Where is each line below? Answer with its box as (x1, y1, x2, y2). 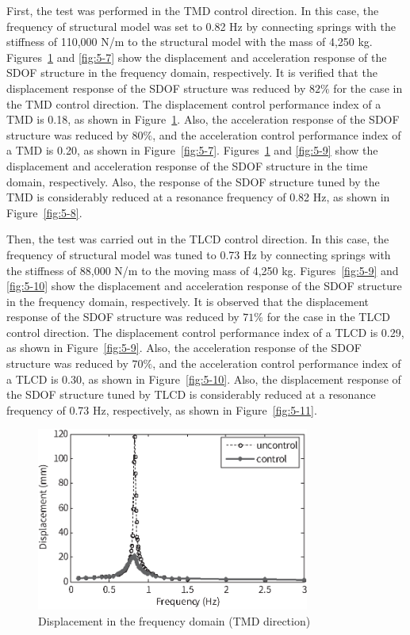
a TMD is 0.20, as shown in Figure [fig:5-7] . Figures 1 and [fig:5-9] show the (6, 142, 378, 159)
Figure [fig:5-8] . (6, 204, 82, 220)
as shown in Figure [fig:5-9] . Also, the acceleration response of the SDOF (6, 339, 362, 356)
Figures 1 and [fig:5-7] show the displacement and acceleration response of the (6, 48, 387, 65)
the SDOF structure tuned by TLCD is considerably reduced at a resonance (6, 386, 376, 403)
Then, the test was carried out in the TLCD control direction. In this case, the (6, 231, 389, 247)
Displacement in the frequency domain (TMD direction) (38, 612, 311, 629)
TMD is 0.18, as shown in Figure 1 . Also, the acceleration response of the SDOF (6, 111, 400, 128)
